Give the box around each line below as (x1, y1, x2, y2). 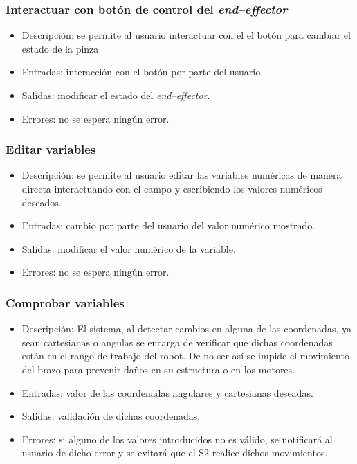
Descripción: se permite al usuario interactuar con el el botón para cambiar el (21, 28, 351, 42)
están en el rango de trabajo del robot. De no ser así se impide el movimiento (21, 348, 349, 363)
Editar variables (6, 141, 96, 158)
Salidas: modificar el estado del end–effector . (21, 88, 210, 102)
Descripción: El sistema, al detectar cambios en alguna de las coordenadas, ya (21, 321, 351, 336)
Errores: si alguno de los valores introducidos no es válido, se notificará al (21, 431, 333, 446)
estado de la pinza (21, 41, 99, 55)
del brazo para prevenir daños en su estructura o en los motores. (21, 362, 295, 376)
